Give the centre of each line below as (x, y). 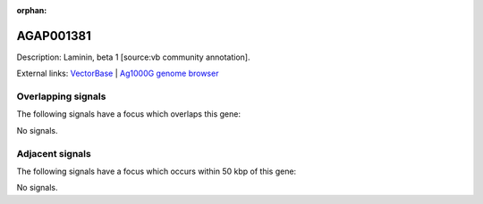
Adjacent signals (54, 153)
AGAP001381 (54, 36)
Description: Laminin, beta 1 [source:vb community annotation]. (133, 57)
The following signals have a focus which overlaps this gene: (129, 114)
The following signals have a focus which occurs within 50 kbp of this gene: (157, 171)
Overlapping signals (61, 96)
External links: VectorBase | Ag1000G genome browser (118, 73)
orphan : (32, 10)
